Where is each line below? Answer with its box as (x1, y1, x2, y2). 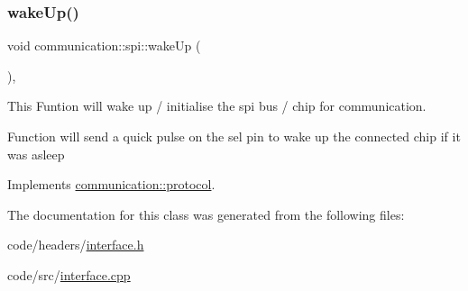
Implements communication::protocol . (7, 175, 216, 194)
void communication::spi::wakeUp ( (7, 36, 201, 55)
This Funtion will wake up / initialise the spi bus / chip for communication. (7, 96, 427, 115)
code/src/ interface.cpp (7, 265, 131, 284)
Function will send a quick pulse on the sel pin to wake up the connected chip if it (7, 127, 461, 145)
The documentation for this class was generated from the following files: (7, 205, 405, 223)
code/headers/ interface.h (7, 235, 144, 254)
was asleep (7, 144, 65, 163)
